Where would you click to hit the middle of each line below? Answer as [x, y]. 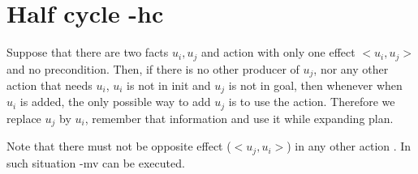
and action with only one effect [278, 52]
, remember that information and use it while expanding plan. [239, 118]
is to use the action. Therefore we [312, 102]
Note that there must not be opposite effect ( [119, 146]
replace [24, 118]
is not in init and [169, 85]
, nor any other [351, 68]
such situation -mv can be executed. [96, 162]
